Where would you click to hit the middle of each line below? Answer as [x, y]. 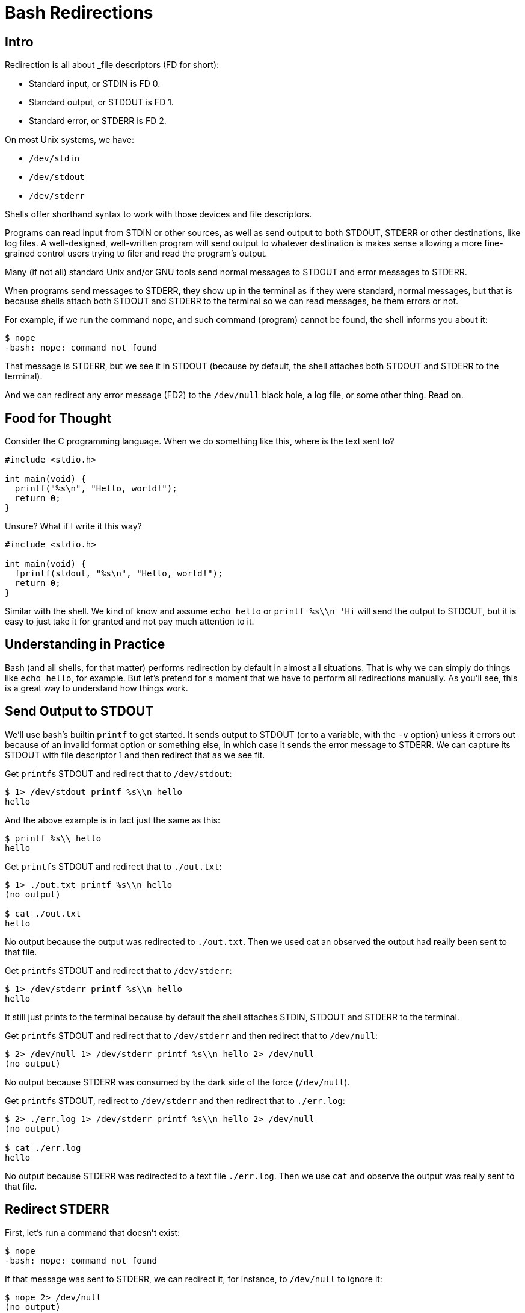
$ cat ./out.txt [43, 913]
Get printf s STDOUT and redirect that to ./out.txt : [113, 866]
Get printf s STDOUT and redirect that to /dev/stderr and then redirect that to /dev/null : [192, 1035]
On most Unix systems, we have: [70, 140]
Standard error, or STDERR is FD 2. [98, 121]
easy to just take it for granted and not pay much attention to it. [130, 622]
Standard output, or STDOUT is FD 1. [101, 102]
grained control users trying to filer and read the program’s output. [136, 254]
